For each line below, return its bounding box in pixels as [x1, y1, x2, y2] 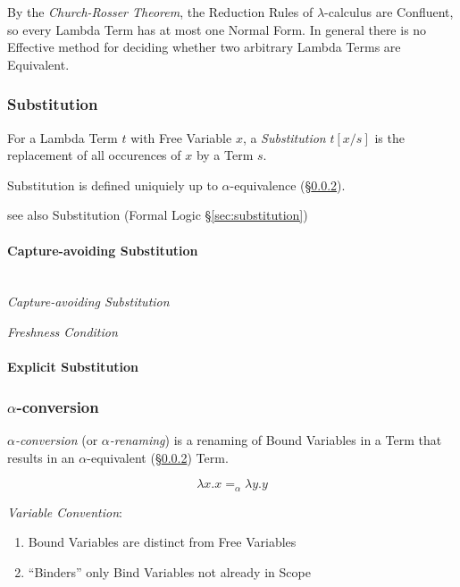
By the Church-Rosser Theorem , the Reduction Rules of [7, 3, 314, 21]
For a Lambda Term [7, 128, 118, 147]
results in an [7, 448, 75, 466]
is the [374, 128, 405, 147]
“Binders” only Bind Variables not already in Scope [28, 562, 311, 581]
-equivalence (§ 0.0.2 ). [230, 175, 346, 194]
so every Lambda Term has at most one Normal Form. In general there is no [7, 20, 427, 38]
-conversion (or [14, 430, 98, 449]
